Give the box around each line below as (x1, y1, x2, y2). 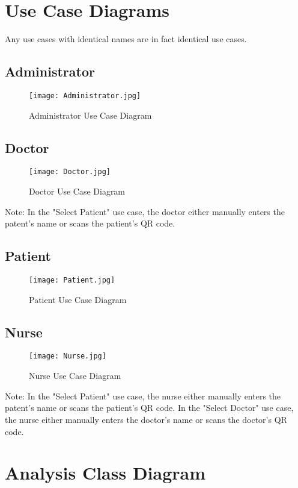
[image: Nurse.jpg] (29, 352, 106, 361)
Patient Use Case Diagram (29, 293, 127, 305)
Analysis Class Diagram (5, 460, 206, 485)
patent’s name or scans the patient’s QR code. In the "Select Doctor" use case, (5, 401, 294, 414)
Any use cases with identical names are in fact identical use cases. (5, 33, 247, 45)
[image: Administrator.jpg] (29, 91, 141, 100)
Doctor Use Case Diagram (29, 185, 126, 198)
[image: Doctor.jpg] (29, 167, 111, 177)
